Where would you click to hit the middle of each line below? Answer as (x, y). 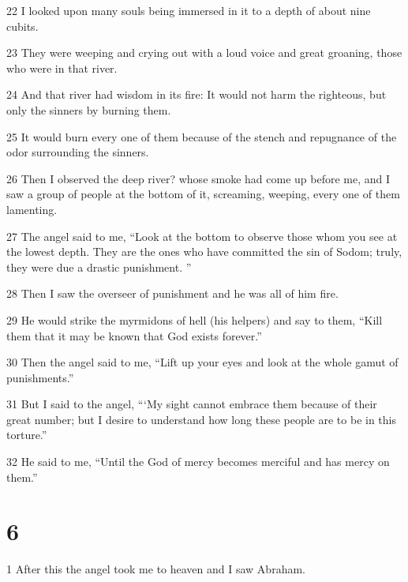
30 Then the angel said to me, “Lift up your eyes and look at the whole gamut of (202, 362)
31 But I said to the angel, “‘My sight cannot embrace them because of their (192, 404)
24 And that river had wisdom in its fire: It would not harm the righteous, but (197, 94)
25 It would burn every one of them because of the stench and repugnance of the (202, 136)
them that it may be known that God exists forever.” (134, 335)
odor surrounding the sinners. (78, 152)
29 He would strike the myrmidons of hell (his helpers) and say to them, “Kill (195, 319)
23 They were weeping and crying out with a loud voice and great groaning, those (204, 53)
